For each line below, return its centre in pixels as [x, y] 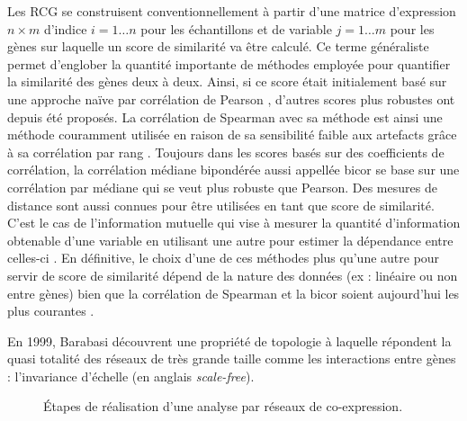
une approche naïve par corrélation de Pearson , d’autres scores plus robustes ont [231, 99]
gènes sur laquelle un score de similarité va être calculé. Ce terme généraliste [218, 46]
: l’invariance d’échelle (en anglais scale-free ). [131, 376]
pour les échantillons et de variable [236, 28]
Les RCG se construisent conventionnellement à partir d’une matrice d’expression [232, 11]
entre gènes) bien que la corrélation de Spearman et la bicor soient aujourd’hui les [233, 293]
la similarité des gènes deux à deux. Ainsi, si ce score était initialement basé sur [227, 81]
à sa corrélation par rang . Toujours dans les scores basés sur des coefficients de [226, 152]
